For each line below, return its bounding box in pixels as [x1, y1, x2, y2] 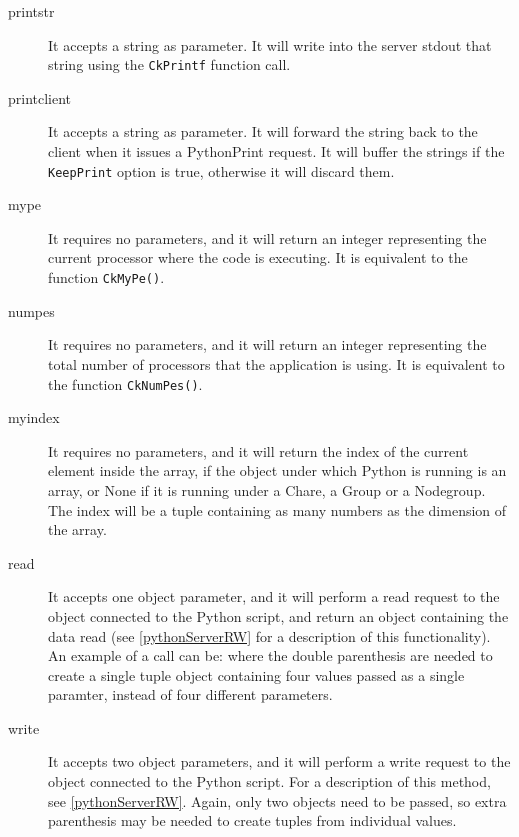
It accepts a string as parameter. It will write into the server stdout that [48, 34, 492, 55]
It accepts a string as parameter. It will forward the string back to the [48, 121, 478, 142]
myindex [8, 407, 60, 428]
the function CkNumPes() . [48, 373, 203, 394]
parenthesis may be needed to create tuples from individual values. [48, 810, 457, 831]
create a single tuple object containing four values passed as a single [48, 664, 465, 685]
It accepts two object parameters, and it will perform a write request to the [48, 751, 511, 772]
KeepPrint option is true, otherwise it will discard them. [48, 160, 395, 181]
